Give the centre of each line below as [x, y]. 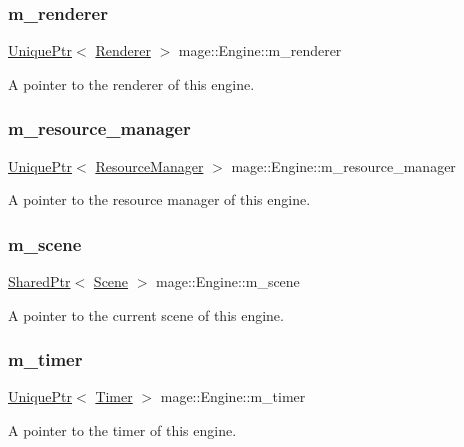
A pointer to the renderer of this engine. [131, 83]
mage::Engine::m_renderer [260, 50]
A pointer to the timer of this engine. [122, 430]
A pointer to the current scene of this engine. [146, 314]
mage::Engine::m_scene [228, 281]
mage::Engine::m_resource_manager [343, 165]
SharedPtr [39, 281]
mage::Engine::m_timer [233, 396]
